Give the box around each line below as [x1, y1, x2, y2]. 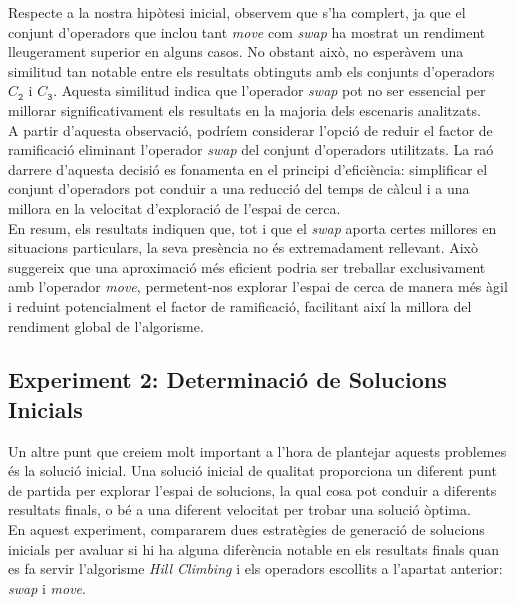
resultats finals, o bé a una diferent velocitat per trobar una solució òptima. [8, 499, 471, 520]
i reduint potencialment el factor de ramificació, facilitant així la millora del [8, 295, 472, 316]
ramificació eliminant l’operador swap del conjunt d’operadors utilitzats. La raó [8, 139, 494, 160]
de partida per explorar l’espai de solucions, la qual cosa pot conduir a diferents [8, 479, 497, 500]
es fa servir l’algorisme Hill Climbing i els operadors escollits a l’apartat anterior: [8, 558, 503, 579]
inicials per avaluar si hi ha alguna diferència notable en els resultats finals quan [8, 538, 500, 559]
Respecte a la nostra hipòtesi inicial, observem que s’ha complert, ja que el [8, 2, 466, 22]
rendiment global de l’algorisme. [8, 315, 204, 336]
